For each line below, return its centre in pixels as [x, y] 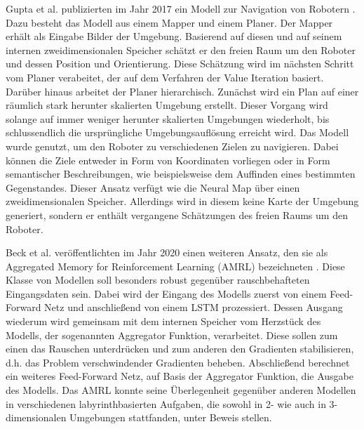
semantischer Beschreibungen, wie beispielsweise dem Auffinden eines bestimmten [181, 174]
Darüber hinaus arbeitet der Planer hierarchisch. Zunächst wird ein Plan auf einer [182, 91]
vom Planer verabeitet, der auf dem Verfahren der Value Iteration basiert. [165, 77]
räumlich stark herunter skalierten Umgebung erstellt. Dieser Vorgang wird [167, 105]
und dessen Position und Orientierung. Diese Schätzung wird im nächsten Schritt [180, 64]
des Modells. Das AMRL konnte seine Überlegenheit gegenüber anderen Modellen [181, 390]
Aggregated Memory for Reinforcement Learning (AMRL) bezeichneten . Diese [175, 266]
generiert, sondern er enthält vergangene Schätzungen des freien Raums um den [177, 214]
